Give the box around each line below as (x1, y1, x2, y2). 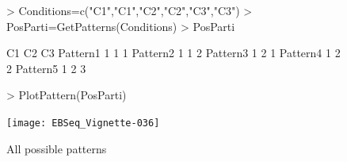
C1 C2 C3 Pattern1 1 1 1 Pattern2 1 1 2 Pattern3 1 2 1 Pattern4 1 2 (6, 44, 341, 61)
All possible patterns (6, 140, 107, 156)
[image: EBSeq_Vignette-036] (6, 117, 160, 129)
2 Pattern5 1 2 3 (6, 60, 86, 76)
